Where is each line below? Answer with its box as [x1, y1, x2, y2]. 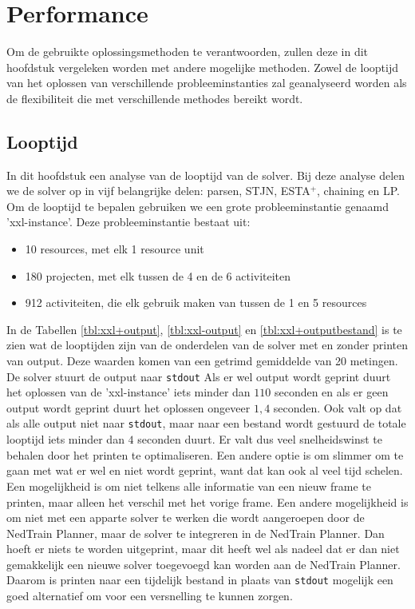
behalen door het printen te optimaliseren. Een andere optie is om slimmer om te [6, 446, 404, 463]
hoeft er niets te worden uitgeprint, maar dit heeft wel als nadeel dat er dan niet [6, 540, 400, 557]
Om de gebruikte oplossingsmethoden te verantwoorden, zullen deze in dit [6, 43, 369, 60]
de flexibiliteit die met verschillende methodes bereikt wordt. [6, 90, 303, 106]
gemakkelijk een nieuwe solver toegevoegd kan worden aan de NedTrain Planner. [6, 555, 401, 572]
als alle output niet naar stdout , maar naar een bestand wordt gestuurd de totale [6, 415, 406, 432]
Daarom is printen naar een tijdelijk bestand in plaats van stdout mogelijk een [6, 571, 393, 588]
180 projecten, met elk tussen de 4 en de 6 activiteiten [25, 267, 291, 284]
